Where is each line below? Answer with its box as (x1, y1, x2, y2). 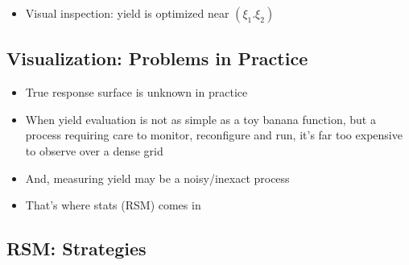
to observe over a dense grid (25, 142, 163, 159)
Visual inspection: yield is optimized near (25, 5, 229, 21)
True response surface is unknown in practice (25, 84, 248, 101)
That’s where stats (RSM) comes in (25, 197, 201, 213)
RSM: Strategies (6, 236, 147, 261)
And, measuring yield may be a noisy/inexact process (25, 169, 290, 186)
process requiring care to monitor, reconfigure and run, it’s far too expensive (25, 126, 403, 143)
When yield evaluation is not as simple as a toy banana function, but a (25, 110, 376, 127)
